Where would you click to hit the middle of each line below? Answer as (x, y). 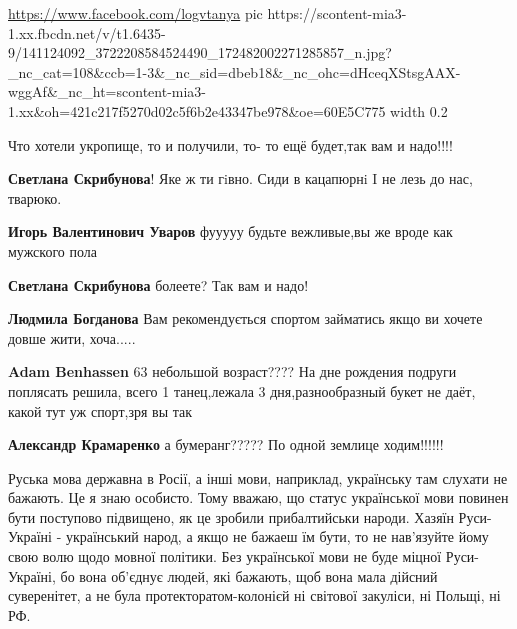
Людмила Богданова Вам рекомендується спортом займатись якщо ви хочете (245, 318)
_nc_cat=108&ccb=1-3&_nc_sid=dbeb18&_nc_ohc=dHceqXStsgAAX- (234, 71)
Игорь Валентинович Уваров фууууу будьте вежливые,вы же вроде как (230, 231)
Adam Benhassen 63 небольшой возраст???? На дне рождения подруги (232, 371)
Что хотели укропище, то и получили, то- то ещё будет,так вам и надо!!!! (230, 144)
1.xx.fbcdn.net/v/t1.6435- (87, 32)
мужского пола (52, 250)
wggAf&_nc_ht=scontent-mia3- (107, 91)
